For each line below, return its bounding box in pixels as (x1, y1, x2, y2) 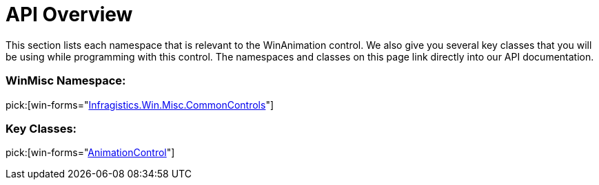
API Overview (6, 3, 133, 26)
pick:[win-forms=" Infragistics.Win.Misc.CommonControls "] (6, 98, 274, 111)
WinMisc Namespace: (6, 74, 126, 88)
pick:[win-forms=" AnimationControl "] (6, 146, 175, 159)
